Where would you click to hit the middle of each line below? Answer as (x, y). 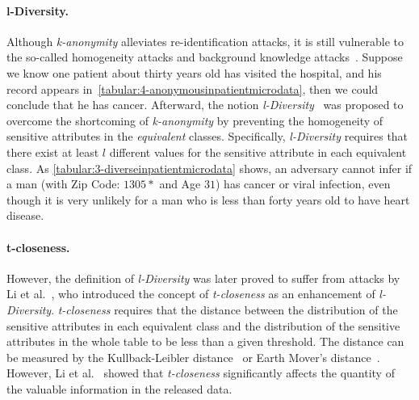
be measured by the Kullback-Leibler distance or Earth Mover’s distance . (193, 357)
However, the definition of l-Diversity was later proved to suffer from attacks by (203, 278)
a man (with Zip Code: (63, 184)
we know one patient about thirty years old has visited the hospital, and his (194, 72)
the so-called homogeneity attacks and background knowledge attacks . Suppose (205, 57)
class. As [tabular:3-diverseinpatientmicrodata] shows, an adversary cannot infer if (209, 168)
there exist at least (53, 152)
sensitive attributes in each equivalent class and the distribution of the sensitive (203, 325)
